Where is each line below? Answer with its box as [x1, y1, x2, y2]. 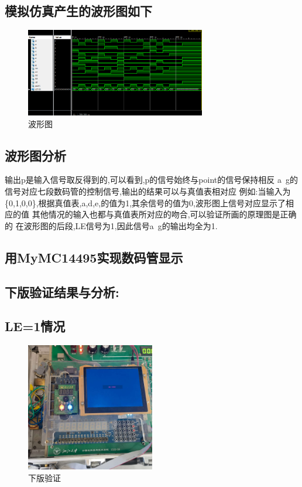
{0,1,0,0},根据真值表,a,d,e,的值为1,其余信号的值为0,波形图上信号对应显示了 [5, 196, 286, 209]
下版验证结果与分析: [5, 282, 119, 301]
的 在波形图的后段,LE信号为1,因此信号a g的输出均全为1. [5, 219, 218, 231]
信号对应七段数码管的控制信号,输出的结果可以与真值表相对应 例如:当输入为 [5, 185, 291, 197]
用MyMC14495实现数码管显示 [5, 248, 183, 266]
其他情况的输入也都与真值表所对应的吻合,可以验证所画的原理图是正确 [32, 208, 297, 220]
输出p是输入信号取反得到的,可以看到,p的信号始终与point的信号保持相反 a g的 [5, 173, 298, 186]
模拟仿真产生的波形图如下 [5, 2, 152, 20]
